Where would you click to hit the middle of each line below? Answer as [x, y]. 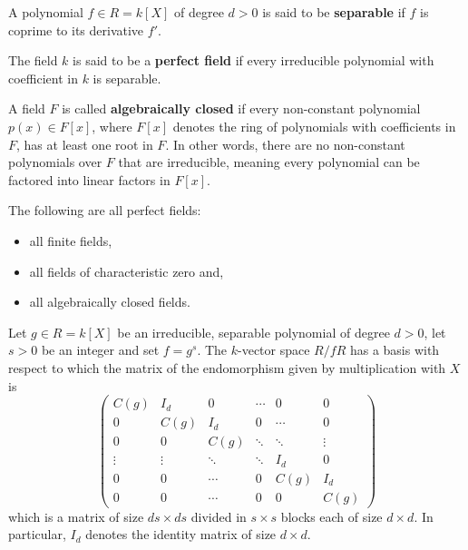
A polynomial [46, 12]
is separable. [127, 78]
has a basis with [395, 350]
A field [27, 108]
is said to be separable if [334, 12]
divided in [219, 516]
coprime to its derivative [76, 29]
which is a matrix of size [76, 516]
